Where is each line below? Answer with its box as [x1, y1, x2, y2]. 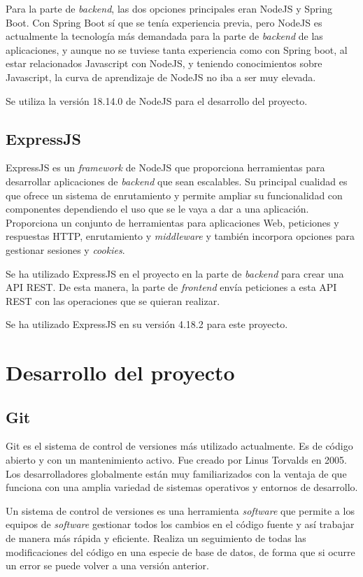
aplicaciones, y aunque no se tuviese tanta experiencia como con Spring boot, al [6, 42, 348, 57]
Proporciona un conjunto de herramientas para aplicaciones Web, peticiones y [6, 215, 339, 229]
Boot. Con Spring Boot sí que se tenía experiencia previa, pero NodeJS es [6, 15, 322, 29]
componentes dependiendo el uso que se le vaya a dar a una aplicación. [6, 201, 309, 216]
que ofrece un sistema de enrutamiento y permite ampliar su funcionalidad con [6, 187, 343, 202]
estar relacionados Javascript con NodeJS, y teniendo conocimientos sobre [6, 56, 322, 71]
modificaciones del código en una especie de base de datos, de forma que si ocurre [6, 544, 355, 559]
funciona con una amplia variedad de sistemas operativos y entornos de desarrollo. [6, 480, 358, 494]
